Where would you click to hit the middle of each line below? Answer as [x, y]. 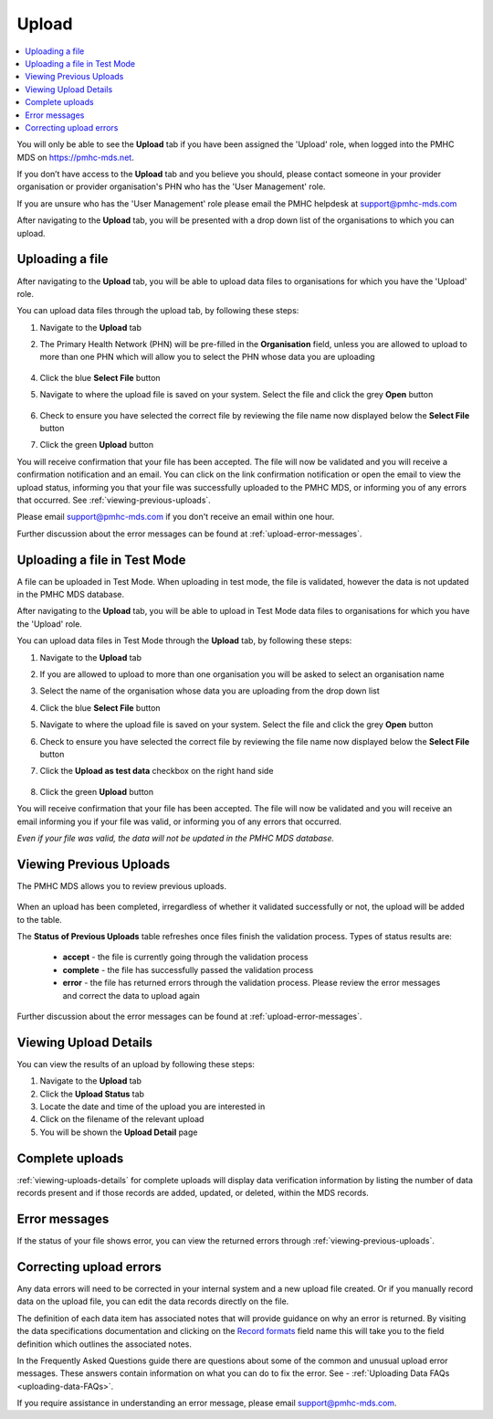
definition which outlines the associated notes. [104, 1344]
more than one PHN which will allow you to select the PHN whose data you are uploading [207, 357]
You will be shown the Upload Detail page [119, 1132]
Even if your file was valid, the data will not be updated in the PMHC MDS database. [176, 838]
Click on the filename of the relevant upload [122, 1119]
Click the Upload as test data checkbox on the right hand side [157, 771]
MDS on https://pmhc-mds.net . [75, 157]
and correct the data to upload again [131, 995]
